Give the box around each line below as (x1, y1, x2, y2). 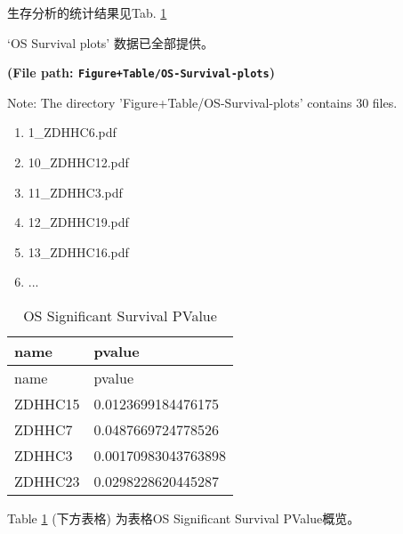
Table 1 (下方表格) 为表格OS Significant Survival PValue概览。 (7, 509, 360, 527)
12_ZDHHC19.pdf (28, 213, 129, 231)
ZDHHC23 (14, 471, 80, 491)
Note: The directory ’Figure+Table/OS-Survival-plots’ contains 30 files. (7, 93, 398, 111)
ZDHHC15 (14, 393, 80, 414)
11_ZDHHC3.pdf (28, 182, 123, 201)
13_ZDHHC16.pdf (28, 242, 129, 261)
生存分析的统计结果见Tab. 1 (7, 4, 167, 21)
